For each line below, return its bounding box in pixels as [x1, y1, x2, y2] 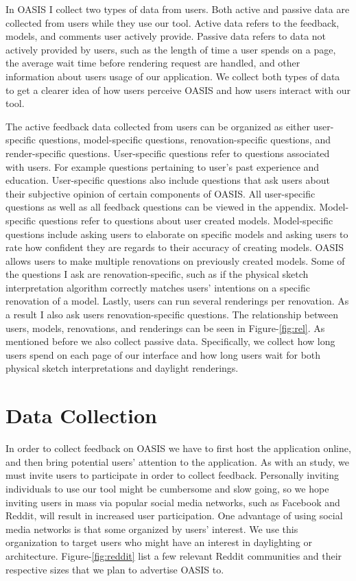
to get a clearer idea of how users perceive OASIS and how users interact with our [5, 82, 351, 97]
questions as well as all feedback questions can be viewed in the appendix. [5, 200, 316, 214]
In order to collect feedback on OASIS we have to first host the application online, [5, 441, 351, 455]
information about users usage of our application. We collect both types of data [5, 69, 340, 83]
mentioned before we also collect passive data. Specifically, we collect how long [5, 334, 335, 348]
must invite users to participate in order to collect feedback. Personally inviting [5, 468, 340, 482]
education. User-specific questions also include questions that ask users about [5, 173, 330, 187]
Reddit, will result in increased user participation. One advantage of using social [5, 508, 343, 523]
